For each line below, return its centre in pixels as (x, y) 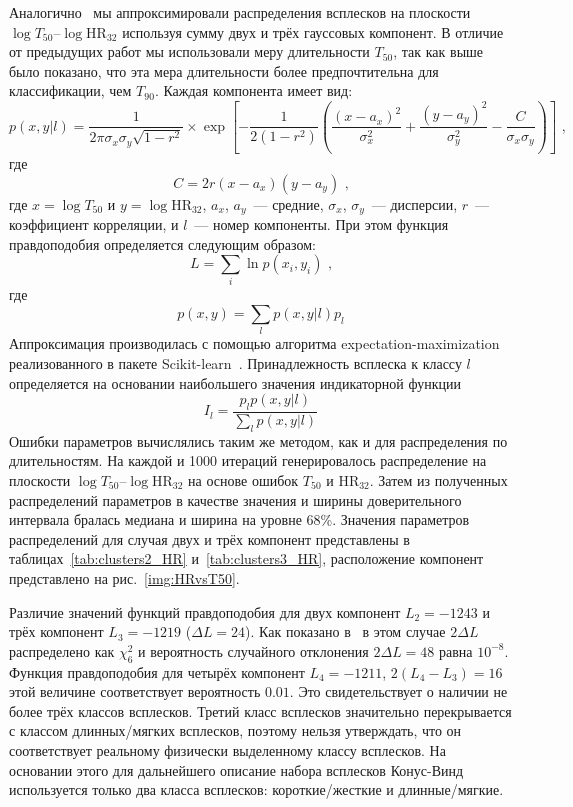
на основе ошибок (243, 479)
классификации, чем (70, 90)
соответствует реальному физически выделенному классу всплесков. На (227, 749)
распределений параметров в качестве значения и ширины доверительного (235, 499)
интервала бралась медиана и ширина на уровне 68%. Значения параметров (239, 519)
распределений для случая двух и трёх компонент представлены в (209, 538)
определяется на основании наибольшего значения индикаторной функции (235, 382)
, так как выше (438, 51)
